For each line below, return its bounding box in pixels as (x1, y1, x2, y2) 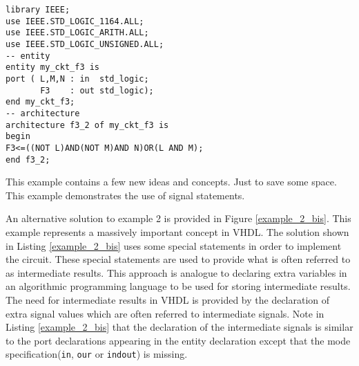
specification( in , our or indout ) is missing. (6, 347, 188, 361)
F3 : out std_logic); (40, 85, 154, 95)
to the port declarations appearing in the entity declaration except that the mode (6, 333, 351, 347)
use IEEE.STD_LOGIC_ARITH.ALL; (6, 28, 149, 38)
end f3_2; (6, 154, 50, 165)
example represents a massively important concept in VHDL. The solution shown (6, 224, 349, 239)
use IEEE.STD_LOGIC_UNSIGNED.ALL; (6, 39, 164, 49)
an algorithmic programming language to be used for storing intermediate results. (6, 279, 351, 293)
